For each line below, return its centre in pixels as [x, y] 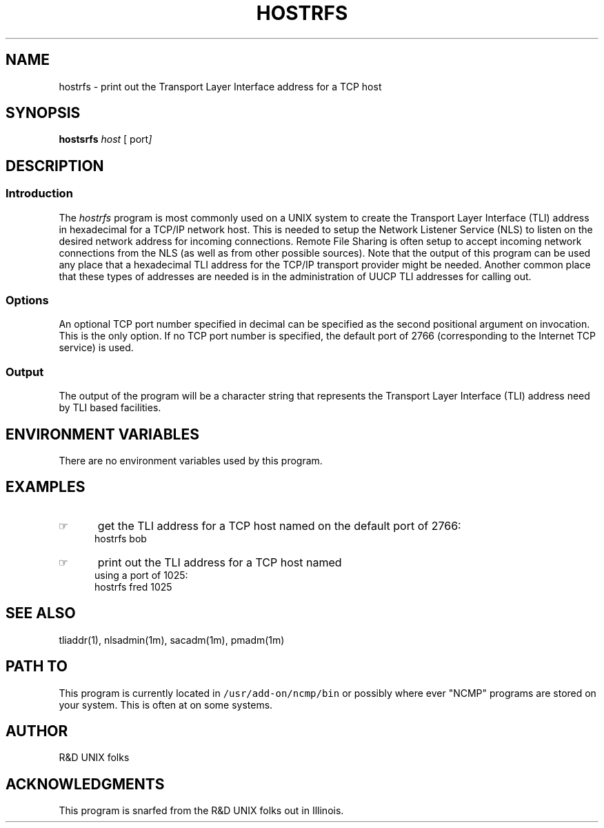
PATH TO [37, 667]
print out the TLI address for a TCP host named [220, 562]
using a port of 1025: [141, 575]
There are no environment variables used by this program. [191, 461]
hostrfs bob [121, 538]
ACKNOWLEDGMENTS [85, 784]
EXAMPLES [46, 487]
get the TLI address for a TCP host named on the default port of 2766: [279, 525]
